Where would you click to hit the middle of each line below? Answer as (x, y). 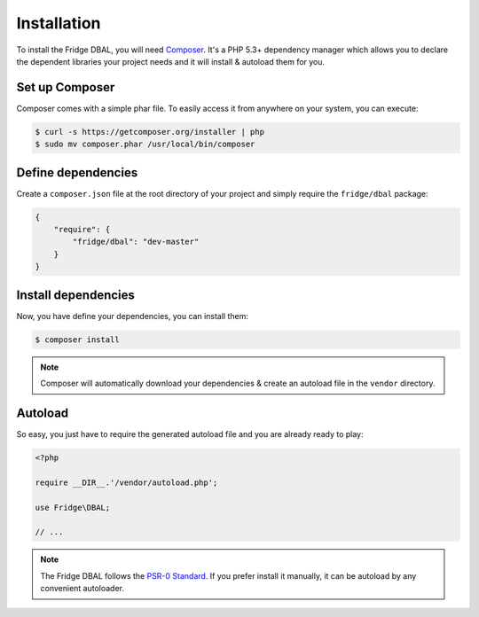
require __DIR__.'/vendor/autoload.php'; (126, 482)
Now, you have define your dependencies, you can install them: (132, 316)
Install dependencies (75, 295)
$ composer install (77, 340)
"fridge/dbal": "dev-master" (136, 242)
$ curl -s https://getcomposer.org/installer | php (150, 132)
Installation (59, 23)
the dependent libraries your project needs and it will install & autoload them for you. (171, 61)
